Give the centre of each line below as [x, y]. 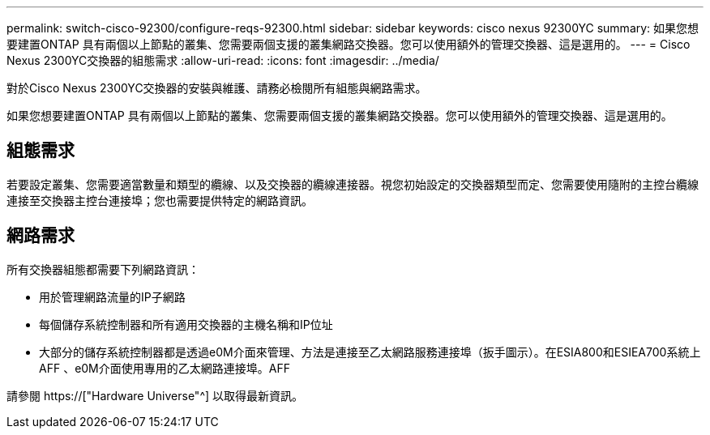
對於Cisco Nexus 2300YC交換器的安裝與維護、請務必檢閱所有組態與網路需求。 [217, 88]
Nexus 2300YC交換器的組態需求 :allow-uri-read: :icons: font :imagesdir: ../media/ [223, 60]
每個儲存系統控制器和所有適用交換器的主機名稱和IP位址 [186, 324]
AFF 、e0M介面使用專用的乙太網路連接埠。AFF [165, 368]
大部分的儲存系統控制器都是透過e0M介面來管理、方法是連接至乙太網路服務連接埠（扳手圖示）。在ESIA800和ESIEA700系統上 [370, 352]
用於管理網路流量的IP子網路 [112, 296]
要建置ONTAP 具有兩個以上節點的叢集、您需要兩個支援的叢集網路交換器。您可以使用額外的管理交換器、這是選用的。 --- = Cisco [349, 44]
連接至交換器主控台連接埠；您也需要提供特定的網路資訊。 [160, 200]
